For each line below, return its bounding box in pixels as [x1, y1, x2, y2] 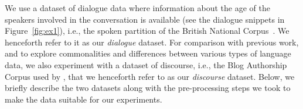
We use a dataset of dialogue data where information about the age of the [5, 2, 270, 13]
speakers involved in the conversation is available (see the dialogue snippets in [5, 13, 285, 25]
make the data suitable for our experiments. [5, 93, 162, 105]
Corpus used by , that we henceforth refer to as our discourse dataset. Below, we [5, 70, 295, 82]
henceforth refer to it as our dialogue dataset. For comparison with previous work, [5, 36, 299, 48]
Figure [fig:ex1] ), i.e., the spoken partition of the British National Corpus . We [5, 24, 290, 37]
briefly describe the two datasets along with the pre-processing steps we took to [5, 82, 291, 94]
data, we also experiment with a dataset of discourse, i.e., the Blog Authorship [5, 58, 287, 71]
